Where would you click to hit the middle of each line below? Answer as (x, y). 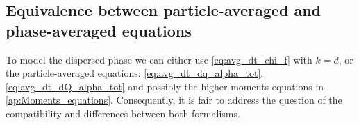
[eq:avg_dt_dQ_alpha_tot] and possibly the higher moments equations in (165, 86)
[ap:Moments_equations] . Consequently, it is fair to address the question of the (174, 100)
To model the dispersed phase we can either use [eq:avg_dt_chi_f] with (159, 59)
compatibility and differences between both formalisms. (123, 113)
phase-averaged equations (99, 30)
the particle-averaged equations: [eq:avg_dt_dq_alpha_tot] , (135, 73)
